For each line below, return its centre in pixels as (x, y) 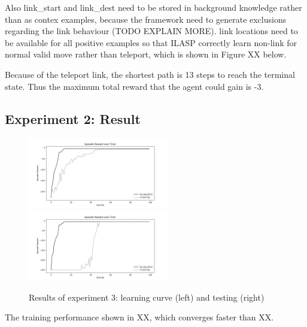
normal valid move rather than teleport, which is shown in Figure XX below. (146, 54)
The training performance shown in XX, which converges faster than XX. (139, 317)
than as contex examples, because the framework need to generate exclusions (146, 19)
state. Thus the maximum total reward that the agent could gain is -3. (134, 86)
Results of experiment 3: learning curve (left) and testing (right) (147, 297)
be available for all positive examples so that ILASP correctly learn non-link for (151, 42)
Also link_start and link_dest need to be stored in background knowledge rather (153, 7)
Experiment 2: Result (73, 118)
